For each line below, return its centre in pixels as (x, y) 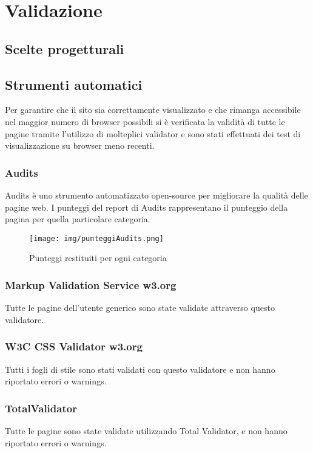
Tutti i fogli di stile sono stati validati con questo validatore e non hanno (140, 369)
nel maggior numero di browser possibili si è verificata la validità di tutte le (145, 121)
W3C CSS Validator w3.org (74, 346)
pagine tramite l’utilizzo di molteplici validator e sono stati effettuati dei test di (153, 133)
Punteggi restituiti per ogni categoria (98, 258)
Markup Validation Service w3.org (91, 284)
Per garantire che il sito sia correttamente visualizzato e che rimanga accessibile (153, 110)
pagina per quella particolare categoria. (78, 219)
